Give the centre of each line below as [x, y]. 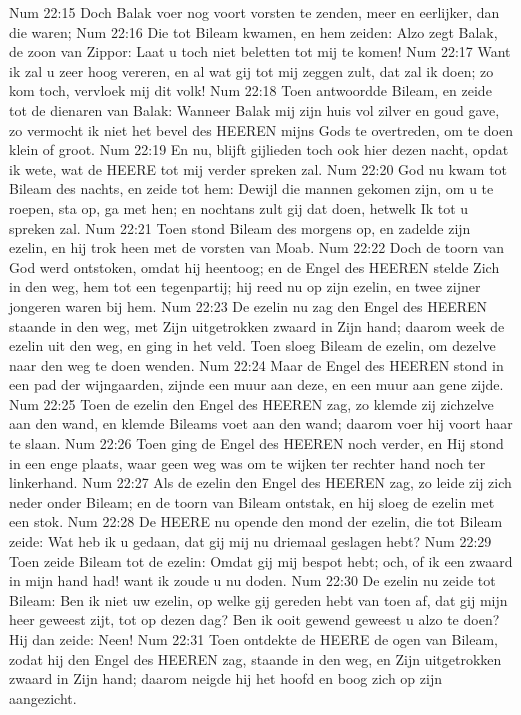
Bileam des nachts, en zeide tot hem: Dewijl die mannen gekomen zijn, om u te [251, 188]
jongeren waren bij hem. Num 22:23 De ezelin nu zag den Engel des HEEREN [248, 305]
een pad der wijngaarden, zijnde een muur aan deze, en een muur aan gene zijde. [256, 384]
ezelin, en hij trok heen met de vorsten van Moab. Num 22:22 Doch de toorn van [257, 247]
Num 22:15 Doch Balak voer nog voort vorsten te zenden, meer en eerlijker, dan [254, 12]
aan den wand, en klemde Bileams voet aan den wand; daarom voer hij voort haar [261, 423]
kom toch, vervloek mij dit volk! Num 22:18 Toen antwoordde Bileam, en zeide [250, 90]
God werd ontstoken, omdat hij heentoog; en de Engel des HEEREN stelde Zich [254, 266]
